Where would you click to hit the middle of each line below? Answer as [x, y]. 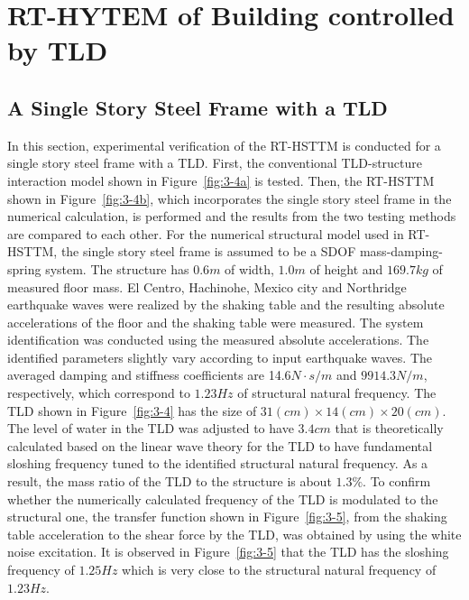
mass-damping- [401, 251]
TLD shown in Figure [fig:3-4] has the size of [132, 410]
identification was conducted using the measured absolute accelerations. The [218, 340]
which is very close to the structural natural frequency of [279, 570]
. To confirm [397, 481]
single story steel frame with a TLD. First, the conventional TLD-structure [215, 163]
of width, [249, 268]
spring [24, 268]
